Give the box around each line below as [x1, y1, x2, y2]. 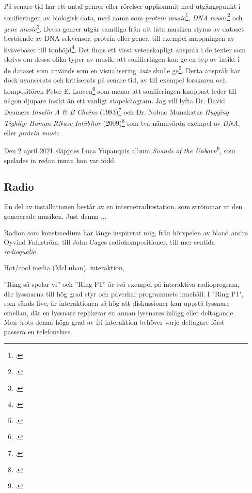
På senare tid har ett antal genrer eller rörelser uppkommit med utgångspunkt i [4, 1, 241, 11]
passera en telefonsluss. [4, 326, 72, 336]
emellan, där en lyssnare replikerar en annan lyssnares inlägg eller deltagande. [4, 307, 235, 317]
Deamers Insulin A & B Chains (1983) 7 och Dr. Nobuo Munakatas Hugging [4, 105, 229, 116]
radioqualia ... [4, 246, 42, 256]
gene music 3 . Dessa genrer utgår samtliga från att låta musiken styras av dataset [4, 22, 244, 33]
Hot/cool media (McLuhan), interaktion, [4, 263, 125, 273]
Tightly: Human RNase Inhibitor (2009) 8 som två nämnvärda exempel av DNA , [4, 116, 240, 128]
